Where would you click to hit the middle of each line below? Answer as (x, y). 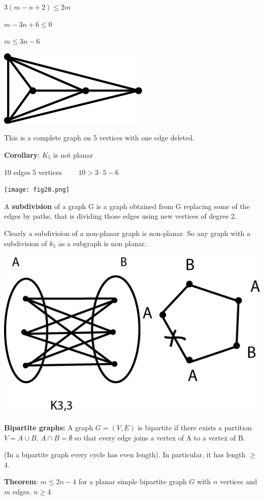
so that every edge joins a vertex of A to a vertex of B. (160, 437)
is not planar (73, 154)
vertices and (239, 481)
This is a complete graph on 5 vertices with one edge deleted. (100, 138)
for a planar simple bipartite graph (133, 481)
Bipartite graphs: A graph (49, 427)
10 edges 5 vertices (33, 172)
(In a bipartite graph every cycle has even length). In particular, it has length (125, 454)
